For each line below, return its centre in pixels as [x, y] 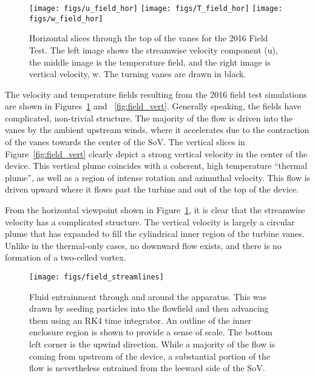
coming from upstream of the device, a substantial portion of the [150, 356]
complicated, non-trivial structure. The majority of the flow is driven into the [149, 118]
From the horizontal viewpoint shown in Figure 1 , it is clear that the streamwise [155, 210]
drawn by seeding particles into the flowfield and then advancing [149, 308]
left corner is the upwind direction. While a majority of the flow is [152, 344]
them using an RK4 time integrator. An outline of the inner [141, 320]
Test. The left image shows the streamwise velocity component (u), [154, 50]
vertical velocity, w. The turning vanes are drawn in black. [138, 74]
